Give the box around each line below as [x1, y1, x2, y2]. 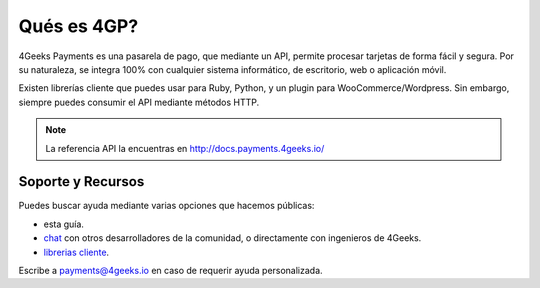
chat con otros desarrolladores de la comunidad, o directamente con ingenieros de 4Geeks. [43, 232, 422, 244]
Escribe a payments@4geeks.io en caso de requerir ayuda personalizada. [18, 264, 324, 276]
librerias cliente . [43, 246, 110, 258]
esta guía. [43, 218, 85, 230]
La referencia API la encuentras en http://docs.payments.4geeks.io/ [45, 142, 325, 154]
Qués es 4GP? [18, 15, 139, 37]
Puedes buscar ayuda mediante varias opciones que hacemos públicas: [18, 200, 315, 212]
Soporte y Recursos [18, 173, 145, 190]
